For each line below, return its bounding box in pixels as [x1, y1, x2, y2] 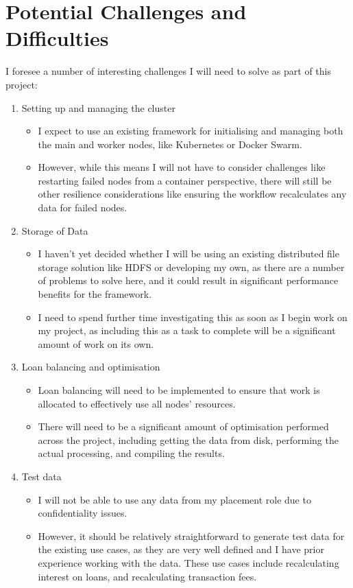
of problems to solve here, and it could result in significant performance [38, 273, 339, 287]
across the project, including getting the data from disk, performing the [38, 432, 339, 447]
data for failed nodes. [38, 200, 127, 215]
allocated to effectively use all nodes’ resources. [38, 396, 236, 410]
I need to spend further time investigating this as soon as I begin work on [38, 309, 348, 324]
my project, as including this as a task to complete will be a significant [38, 323, 336, 338]
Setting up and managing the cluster [21, 100, 175, 115]
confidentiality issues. [38, 506, 127, 520]
